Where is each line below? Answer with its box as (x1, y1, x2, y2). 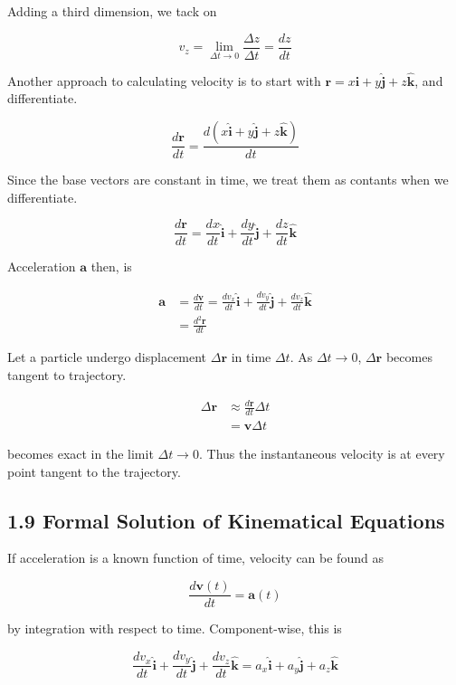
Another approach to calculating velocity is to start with (7, 71, 321, 90)
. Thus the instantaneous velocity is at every (198, 444, 445, 463)
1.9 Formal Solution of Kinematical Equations (7, 506, 445, 534)
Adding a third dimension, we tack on (7, 2, 217, 20)
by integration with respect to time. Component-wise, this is (7, 619, 342, 638)
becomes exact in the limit (7, 444, 154, 463)
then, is (90, 257, 132, 276)
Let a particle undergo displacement (7, 347, 207, 366)
